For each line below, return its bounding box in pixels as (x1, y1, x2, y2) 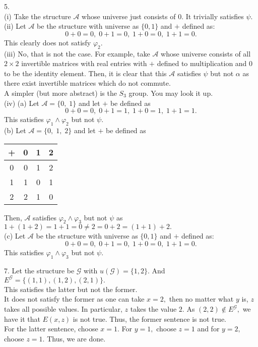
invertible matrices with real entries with (21, 58, 147, 69)
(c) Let (4, 230, 26, 241)
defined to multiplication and (157, 58, 247, 69)
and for (197, 323, 220, 334)
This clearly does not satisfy (4, 37, 91, 47)
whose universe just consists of (82, 11, 176, 21)
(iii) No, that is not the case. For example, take (4, 48, 150, 59)
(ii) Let (4, 21, 26, 31)
